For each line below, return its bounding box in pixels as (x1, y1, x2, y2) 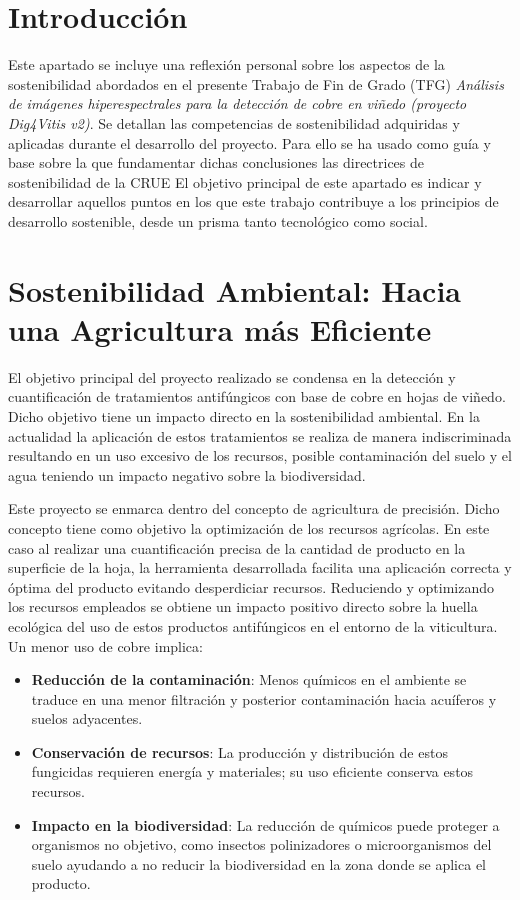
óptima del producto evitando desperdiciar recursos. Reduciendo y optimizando (8, 576, 494, 597)
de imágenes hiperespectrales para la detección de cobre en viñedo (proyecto (8, 93, 467, 114)
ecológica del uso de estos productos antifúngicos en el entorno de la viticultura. (8, 615, 498, 636)
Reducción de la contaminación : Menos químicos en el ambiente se (31, 669, 467, 690)
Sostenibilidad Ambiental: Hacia (8, 269, 461, 310)
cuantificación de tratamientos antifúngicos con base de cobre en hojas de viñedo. (8, 386, 506, 407)
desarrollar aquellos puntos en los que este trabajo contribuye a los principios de (8, 191, 499, 212)
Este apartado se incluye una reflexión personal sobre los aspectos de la (8, 54, 445, 75)
